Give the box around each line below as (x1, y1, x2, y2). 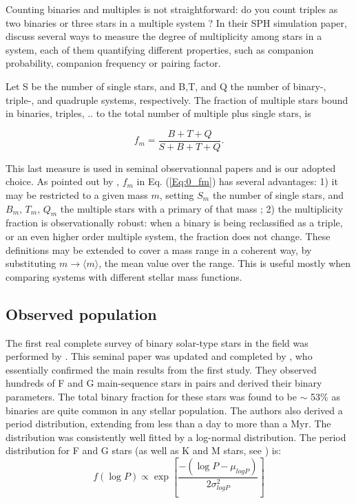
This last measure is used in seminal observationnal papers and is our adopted (6, 160, 336, 175)
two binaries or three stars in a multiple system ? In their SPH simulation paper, (6, 15, 347, 30)
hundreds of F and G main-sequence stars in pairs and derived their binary (6, 376, 322, 390)
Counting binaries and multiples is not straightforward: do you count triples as (6, 2, 338, 16)
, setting (159, 188, 194, 202)
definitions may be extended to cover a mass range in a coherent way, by (6, 242, 312, 257)
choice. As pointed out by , (6, 174, 119, 189)
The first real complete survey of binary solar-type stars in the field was (6, 335, 308, 350)
